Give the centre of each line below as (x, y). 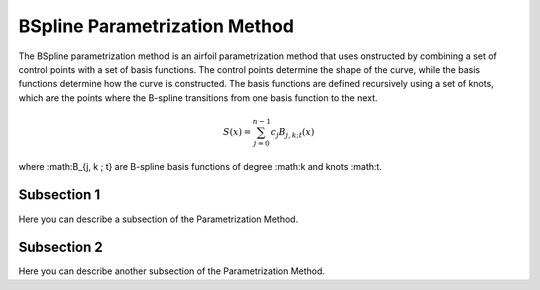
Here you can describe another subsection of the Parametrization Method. (171, 271)
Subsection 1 (59, 195)
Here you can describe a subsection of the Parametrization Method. (158, 219)
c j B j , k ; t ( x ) (292, 133)
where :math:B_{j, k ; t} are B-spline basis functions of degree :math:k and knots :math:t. (200, 166)
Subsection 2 (61, 247)
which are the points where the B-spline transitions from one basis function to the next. (198, 97)
